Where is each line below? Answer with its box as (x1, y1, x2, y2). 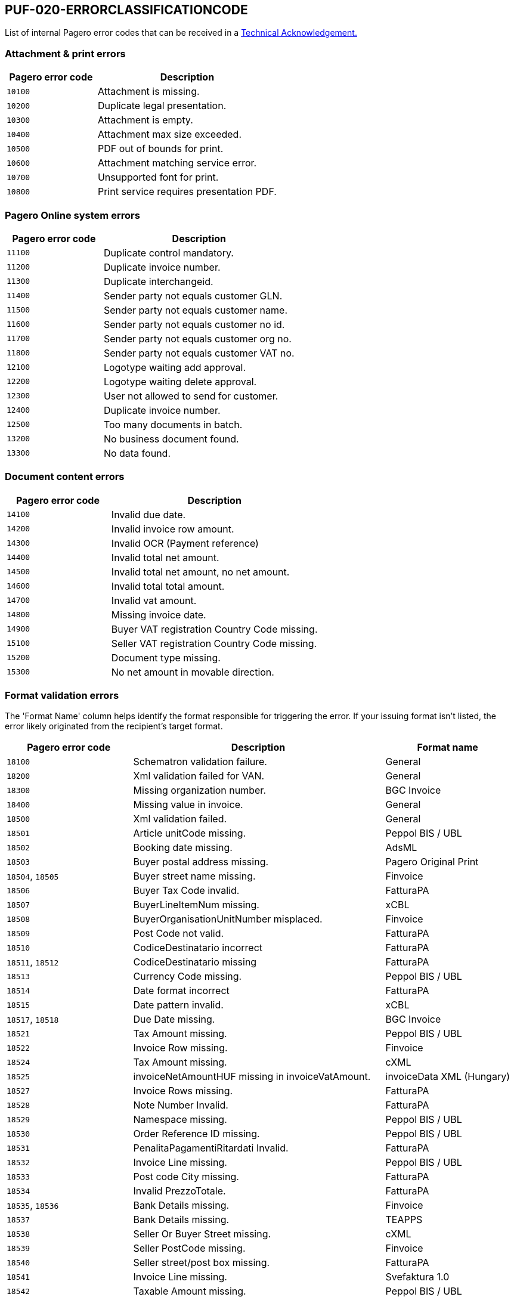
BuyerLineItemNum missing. (133, 899, 259, 911)
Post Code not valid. (133, 927, 224, 940)
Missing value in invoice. (133, 798, 243, 811)
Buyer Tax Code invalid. (133, 884, 240, 897)
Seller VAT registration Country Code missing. (111, 637, 317, 649)
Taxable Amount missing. (133, 1285, 246, 1298)
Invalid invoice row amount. (111, 522, 234, 535)
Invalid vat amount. (111, 594, 197, 606)
